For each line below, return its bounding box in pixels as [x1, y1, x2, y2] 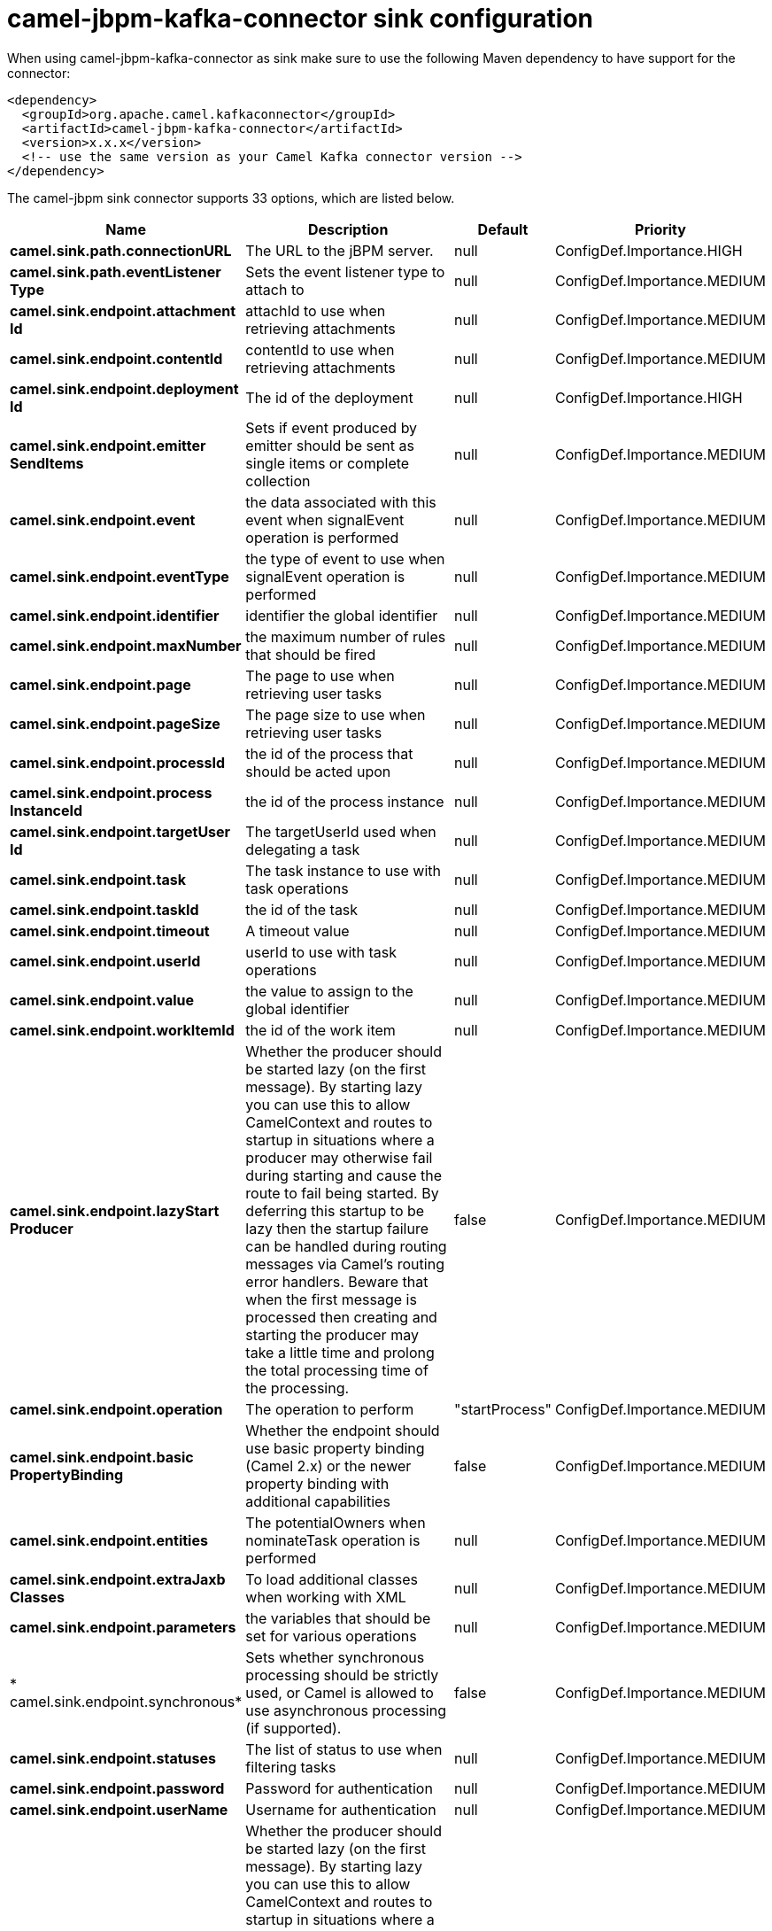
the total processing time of [245, 1361, 428, 1379]
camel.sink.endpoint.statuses [10, 1749, 216, 1767]
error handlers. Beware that [245, 1272, 428, 1291]
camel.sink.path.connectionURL [10, 241, 232, 260]
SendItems [10, 454, 84, 472]
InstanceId [10, 801, 83, 819]
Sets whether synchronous [245, 1648, 425, 1666]
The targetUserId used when [245, 822, 436, 841]
